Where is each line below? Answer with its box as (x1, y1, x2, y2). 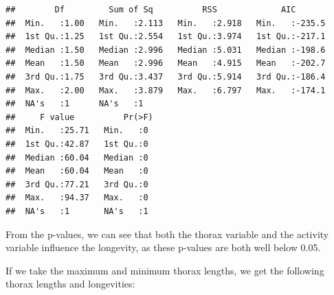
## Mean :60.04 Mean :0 (5, 166, 148, 176)
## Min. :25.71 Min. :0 (5, 126, 148, 136)
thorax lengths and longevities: (5, 276, 135, 291)
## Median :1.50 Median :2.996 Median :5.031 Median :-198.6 (5, 45, 326, 55)
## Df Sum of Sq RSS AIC (5, 5, 296, 14)
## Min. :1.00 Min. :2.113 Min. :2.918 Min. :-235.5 (5, 18, 326, 28)
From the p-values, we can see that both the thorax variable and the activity (5, 226, 329, 241)
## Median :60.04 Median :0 (5, 152, 148, 163)
